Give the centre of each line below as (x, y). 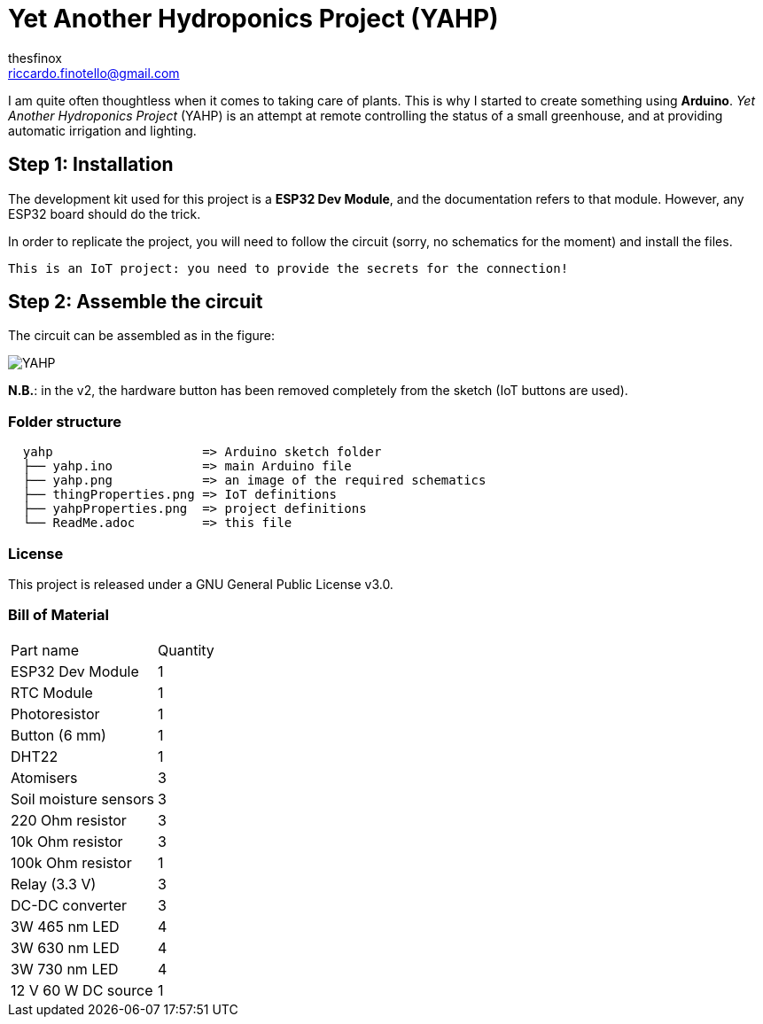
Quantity (186, 650)
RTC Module (52, 692)
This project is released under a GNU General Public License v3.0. (201, 584)
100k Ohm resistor (71, 862)
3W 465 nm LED (65, 926)
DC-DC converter (69, 905)
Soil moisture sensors (83, 799)
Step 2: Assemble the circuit (136, 302)
